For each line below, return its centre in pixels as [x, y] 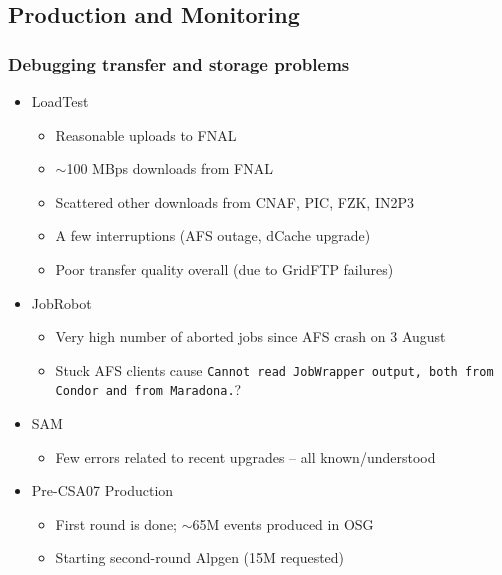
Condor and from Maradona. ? [148, 389]
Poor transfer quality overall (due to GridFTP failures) [224, 268]
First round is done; [116, 523]
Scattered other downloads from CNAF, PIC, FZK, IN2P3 [234, 201]
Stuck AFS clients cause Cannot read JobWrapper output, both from [274, 369]
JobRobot [61, 302]
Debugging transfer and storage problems [179, 63]
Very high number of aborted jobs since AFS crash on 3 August [250, 336]
